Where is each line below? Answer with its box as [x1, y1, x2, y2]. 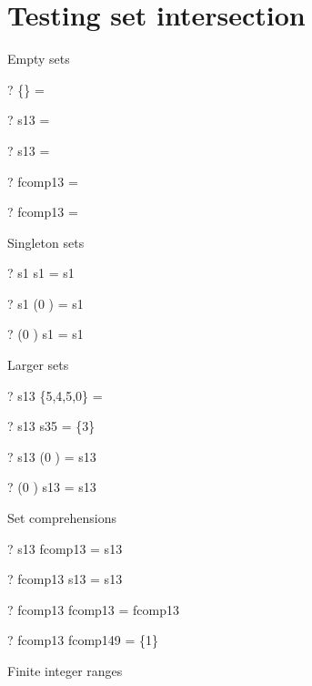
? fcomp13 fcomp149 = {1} [7, 630, 159, 650]
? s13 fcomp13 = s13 [7, 538, 123, 558]
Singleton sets [7, 232, 85, 251]
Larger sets [7, 355, 69, 374]
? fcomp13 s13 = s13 [7, 569, 123, 589]
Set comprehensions [7, 508, 116, 527]
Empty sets [7, 49, 70, 68]
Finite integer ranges [7, 661, 123, 680]
